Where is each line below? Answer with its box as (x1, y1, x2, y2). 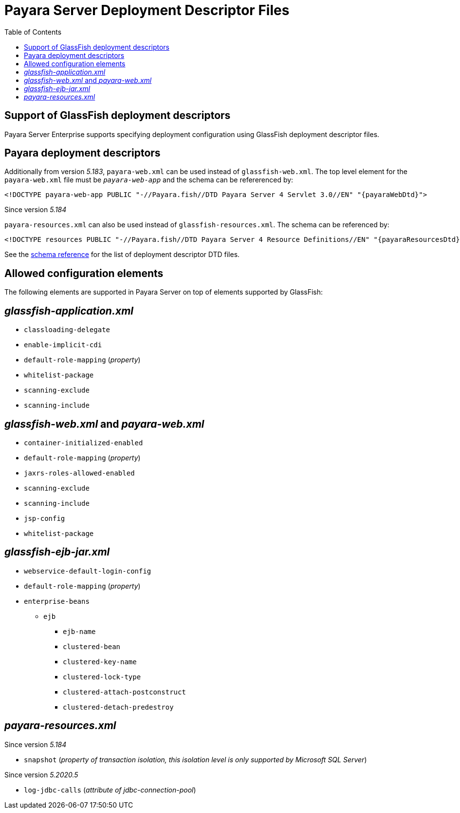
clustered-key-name (63, 657, 137, 666)
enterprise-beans (24, 597, 90, 605)
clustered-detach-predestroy (63, 703, 174, 711)
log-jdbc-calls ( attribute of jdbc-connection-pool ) (24, 785, 196, 794)
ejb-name (63, 627, 96, 635)
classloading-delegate (24, 326, 110, 334)
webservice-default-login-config (24, 567, 151, 575)
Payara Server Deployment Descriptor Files (4, 2, 290, 19)
